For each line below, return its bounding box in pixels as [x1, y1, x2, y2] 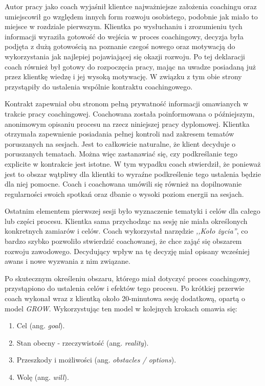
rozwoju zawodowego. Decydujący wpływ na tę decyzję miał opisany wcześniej [5, 245, 250, 256]
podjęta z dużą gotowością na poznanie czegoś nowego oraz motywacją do [5, 41, 235, 52]
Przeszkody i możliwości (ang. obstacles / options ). [16, 354, 176, 365]
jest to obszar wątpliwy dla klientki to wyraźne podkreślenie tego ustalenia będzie [5, 168, 261, 179]
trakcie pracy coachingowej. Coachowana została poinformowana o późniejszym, [5, 108, 255, 119]
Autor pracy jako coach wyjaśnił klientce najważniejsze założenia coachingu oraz [5, 1, 257, 11]
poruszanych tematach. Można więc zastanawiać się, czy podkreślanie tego [5, 148, 237, 159]
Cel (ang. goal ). [16, 320, 65, 331]
